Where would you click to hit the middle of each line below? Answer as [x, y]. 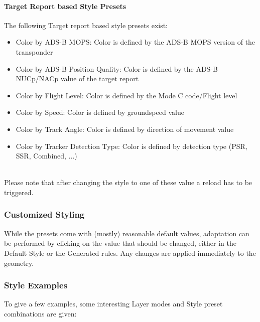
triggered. [19, 192]
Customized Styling [44, 214]
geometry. [19, 263]
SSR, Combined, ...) [46, 156]
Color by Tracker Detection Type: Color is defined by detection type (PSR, [132, 146]
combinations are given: [40, 313]
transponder [34, 51]
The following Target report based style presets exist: [86, 25]
